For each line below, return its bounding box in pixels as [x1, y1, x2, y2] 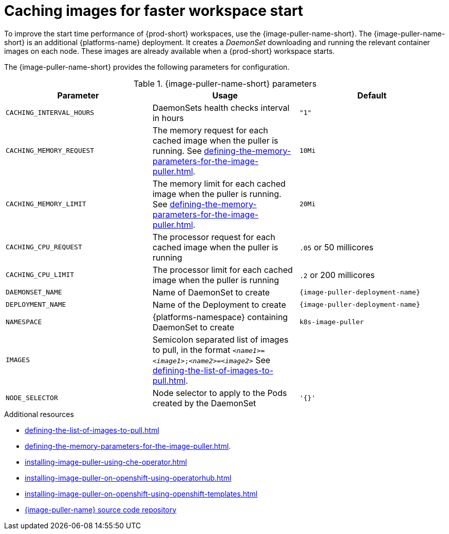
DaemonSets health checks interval [152, 102, 290, 113]
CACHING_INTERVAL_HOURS [6, 109, 95, 117]
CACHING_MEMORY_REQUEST [6, 147, 95, 155]
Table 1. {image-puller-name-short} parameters [133, 78, 317, 89]
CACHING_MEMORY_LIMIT [6, 200, 86, 208]
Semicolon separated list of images [152, 334, 289, 345]
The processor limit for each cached [152, 264, 293, 275]
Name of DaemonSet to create [152, 287, 270, 298]
